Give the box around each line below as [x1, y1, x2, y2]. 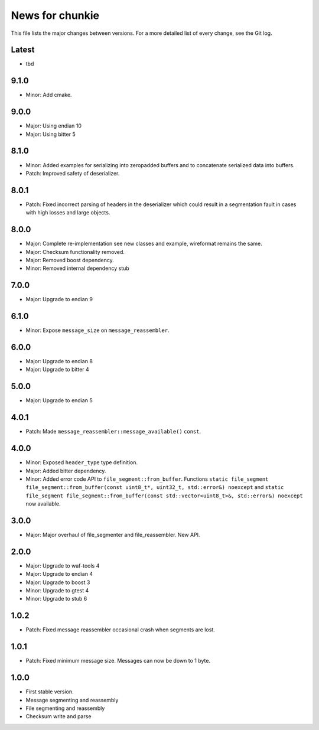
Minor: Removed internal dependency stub [25, 265, 129, 272]
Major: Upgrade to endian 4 [25, 571, 93, 578]
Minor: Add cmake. [25, 92, 72, 99]
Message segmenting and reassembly [25, 696, 119, 703]
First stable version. [25, 688, 74, 695]
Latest [11, 45, 35, 55]
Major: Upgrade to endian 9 [25, 296, 93, 303]
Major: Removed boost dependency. [25, 256, 115, 263]
